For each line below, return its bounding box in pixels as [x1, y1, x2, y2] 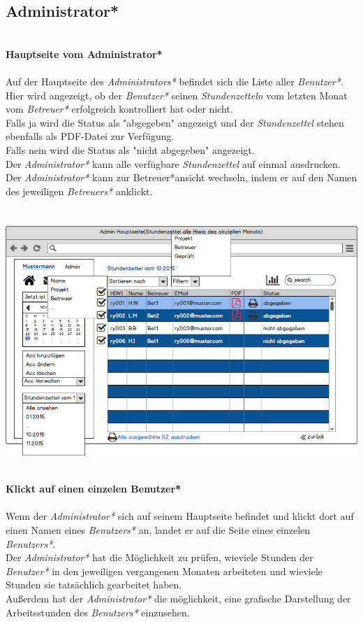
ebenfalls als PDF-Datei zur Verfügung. [6, 129, 175, 143]
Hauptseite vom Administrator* [6, 46, 163, 61]
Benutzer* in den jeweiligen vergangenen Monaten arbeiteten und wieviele [6, 563, 323, 578]
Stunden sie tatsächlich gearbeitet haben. [6, 577, 182, 592]
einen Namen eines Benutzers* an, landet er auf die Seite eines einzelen [6, 523, 311, 537]
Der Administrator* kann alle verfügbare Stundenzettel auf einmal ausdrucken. [6, 156, 341, 171]
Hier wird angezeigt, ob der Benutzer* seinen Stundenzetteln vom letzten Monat [6, 87, 348, 102]
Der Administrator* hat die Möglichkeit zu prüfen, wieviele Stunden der [6, 550, 313, 565]
